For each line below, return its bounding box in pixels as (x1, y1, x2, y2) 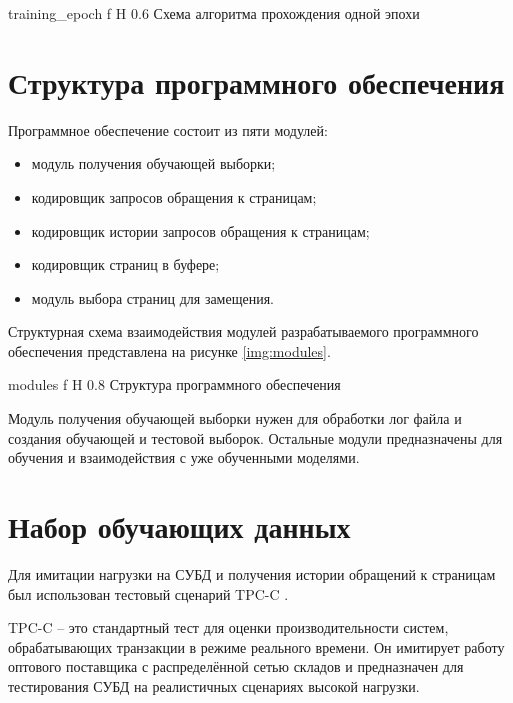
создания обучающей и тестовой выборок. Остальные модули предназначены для (8, 427, 503, 448)
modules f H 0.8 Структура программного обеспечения (8, 374, 341, 395)
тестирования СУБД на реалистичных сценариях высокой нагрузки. (8, 675, 420, 696)
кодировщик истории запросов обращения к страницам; (31, 220, 370, 241)
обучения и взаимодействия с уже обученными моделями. (8, 447, 360, 468)
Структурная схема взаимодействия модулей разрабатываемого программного (8, 321, 479, 342)
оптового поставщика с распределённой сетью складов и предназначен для (8, 656, 464, 677)
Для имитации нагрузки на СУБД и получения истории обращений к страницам (8, 563, 496, 584)
